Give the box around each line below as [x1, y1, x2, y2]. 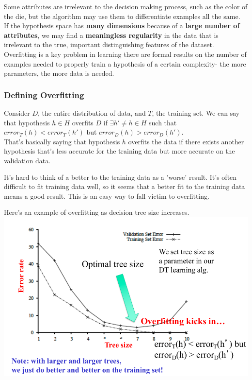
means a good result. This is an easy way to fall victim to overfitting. [4, 190, 209, 201]
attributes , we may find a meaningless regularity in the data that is [4, 30, 219, 40]
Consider [4, 107, 30, 118]
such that [149, 117, 177, 127]
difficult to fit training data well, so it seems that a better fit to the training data [4, 181, 245, 191]
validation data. [4, 155, 51, 165]
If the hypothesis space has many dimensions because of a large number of [4, 20, 240, 31]
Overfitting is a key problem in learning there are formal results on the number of [4, 49, 247, 59]
